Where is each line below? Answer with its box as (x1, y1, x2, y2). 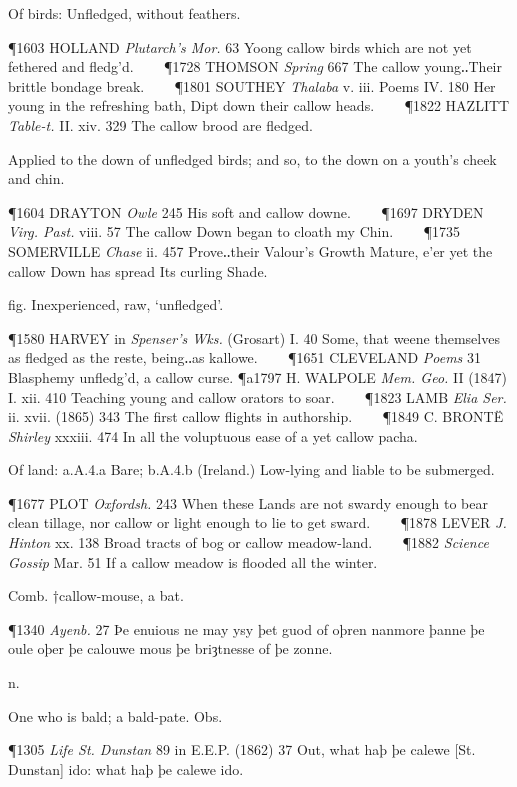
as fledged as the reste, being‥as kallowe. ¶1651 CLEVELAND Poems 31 (8, 347, 482, 368)
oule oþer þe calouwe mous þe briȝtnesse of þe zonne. (8, 638, 333, 659)
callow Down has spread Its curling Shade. (8, 260, 268, 281)
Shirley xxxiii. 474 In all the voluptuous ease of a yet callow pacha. (8, 425, 418, 446)
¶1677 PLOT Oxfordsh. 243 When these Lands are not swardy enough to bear (8, 492, 488, 513)
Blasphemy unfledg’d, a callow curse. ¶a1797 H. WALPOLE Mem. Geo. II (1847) (8, 366, 508, 387)
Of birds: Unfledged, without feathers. (8, 3, 241, 23)
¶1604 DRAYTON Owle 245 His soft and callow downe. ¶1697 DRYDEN (8, 201, 484, 222)
